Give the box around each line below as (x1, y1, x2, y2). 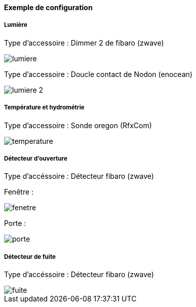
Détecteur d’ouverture (4, 155, 67, 162)
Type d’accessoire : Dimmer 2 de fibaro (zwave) (4, 38, 164, 47)
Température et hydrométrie (4, 104, 85, 111)
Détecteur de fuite (4, 253, 56, 260)
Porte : (4, 219, 26, 228)
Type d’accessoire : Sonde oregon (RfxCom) (4, 121, 152, 130)
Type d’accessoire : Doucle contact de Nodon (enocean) (4, 69, 192, 79)
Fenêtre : (4, 187, 34, 197)
